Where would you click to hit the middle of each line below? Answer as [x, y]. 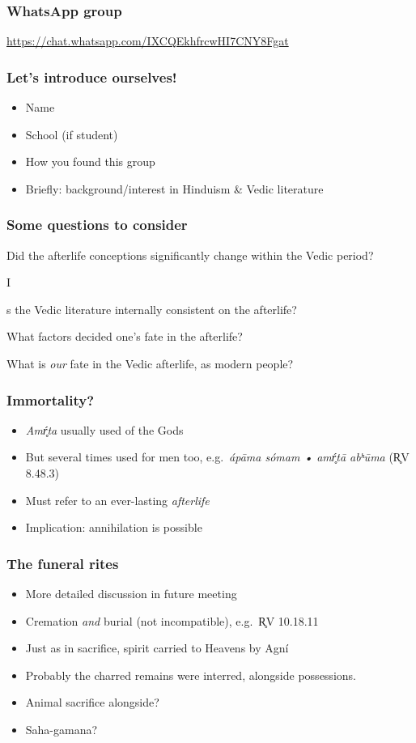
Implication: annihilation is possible [114, 527]
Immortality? [51, 399]
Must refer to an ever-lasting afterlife [117, 500]
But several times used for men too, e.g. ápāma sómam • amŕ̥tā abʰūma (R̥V [217, 457]
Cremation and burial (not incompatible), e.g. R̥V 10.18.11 [172, 620]
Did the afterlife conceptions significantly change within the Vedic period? [190, 255]
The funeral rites [63, 563]
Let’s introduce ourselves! [92, 76]
